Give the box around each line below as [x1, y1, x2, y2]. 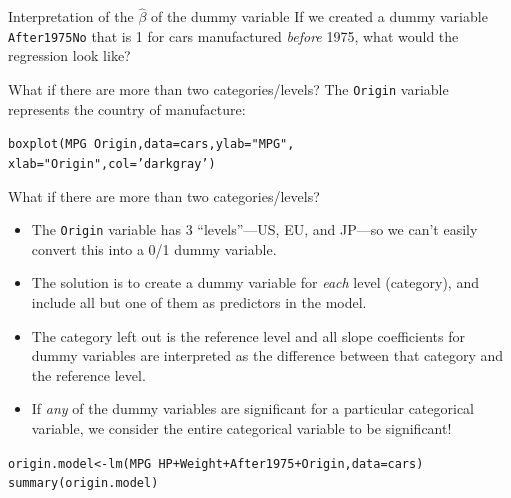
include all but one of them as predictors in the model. [31, 292, 367, 313]
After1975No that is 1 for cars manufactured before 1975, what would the [8, 25, 459, 46]
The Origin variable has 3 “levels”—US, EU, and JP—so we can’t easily [31, 219, 478, 240]
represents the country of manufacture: [8, 98, 246, 119]
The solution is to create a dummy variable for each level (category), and [31, 272, 479, 293]
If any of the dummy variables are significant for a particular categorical [31, 398, 475, 419]
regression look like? [8, 45, 131, 66]
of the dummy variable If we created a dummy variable [150, 6, 488, 27]
